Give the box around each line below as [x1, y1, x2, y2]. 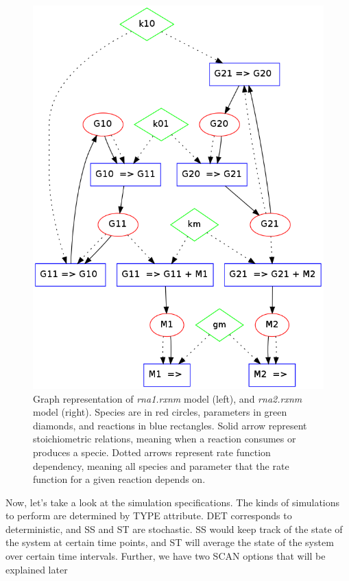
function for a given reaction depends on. [33, 472, 206, 486]
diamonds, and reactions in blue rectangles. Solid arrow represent [33, 418, 307, 432]
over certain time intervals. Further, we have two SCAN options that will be [5, 549, 326, 563]
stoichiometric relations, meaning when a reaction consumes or [33, 431, 296, 446]
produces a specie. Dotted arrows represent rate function [33, 444, 271, 459]
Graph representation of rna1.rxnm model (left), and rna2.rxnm [33, 391, 302, 405]
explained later [5, 562, 68, 576]
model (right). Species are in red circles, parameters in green [33, 405, 287, 419]
